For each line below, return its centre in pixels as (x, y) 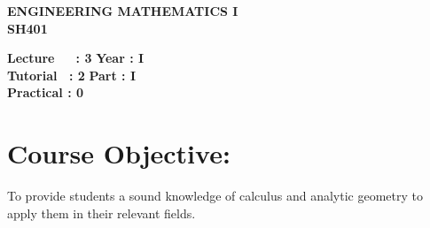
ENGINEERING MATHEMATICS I (123, 11)
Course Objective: (119, 153)
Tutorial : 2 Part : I (72, 75)
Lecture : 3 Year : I (76, 58)
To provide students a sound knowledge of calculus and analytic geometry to (215, 196)
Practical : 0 (46, 92)
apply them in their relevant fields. (102, 213)
